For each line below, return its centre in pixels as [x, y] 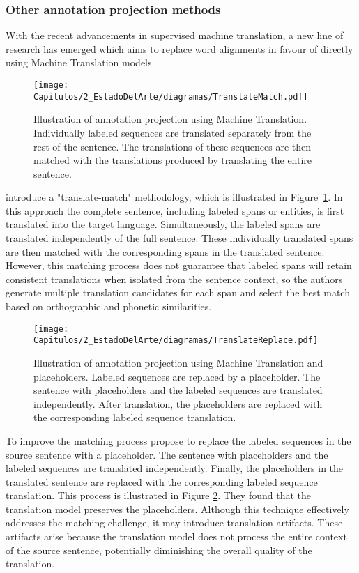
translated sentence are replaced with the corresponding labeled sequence [162, 481]
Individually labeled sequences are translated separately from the [173, 132]
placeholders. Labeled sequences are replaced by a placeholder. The [177, 376]
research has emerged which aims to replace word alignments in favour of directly [179, 48]
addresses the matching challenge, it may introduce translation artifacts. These [174, 522]
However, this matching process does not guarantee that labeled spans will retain [179, 265]
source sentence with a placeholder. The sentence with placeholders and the [167, 454]
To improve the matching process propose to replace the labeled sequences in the [178, 440]
